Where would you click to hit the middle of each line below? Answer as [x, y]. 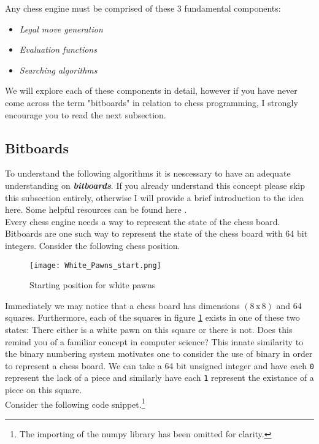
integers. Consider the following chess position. [93, 245]
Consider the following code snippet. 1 [75, 403]
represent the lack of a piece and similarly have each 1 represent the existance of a [159, 377]
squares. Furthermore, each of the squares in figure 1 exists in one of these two [152, 317]
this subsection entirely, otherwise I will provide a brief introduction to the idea [155, 197]
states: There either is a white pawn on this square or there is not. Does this [149, 329]
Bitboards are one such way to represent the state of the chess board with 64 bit [156, 233]
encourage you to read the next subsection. [86, 114]
